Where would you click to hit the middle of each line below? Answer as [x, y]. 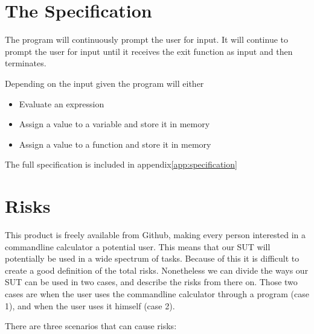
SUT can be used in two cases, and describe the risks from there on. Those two [151, 282]
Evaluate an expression [62, 103]
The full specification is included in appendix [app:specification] [121, 164]
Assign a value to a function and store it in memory [115, 144]
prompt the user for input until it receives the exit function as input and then [149, 51]
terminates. [26, 63]
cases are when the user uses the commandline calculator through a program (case [157, 293]
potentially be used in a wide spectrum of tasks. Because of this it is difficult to [152, 258]
